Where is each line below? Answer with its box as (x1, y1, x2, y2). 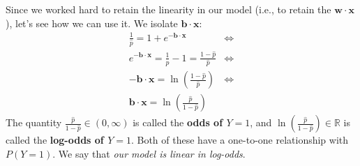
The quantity (6, 115, 62, 130)
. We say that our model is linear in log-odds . (52, 146, 246, 161)
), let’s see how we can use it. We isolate (6, 15, 178, 30)
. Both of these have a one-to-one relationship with (130, 133, 349, 147)
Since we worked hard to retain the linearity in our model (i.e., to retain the (6, 2, 331, 16)
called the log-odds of (6, 133, 104, 147)
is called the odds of (133, 115, 223, 130)
